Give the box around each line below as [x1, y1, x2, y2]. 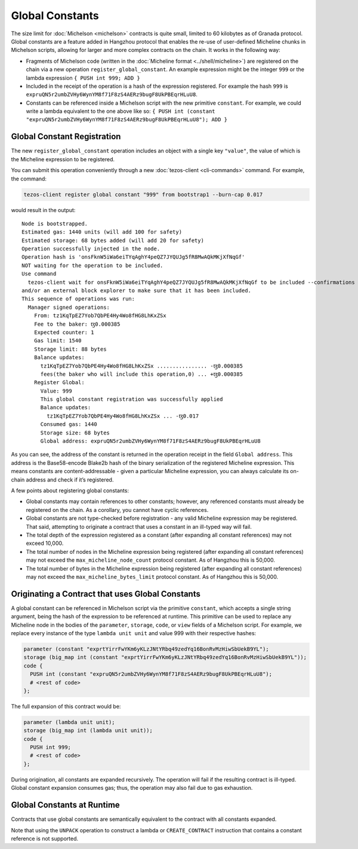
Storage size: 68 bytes [40, 429, 110, 436]
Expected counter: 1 [33, 329, 94, 336]
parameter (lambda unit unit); [23, 719, 116, 725]
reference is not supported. [11, 835, 79, 842]
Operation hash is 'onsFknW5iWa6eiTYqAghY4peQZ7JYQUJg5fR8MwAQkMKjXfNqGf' [21, 254, 245, 260]
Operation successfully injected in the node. [21, 246, 161, 252]
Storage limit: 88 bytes [33, 345, 107, 353]
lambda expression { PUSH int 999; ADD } [26, 74, 140, 81]
